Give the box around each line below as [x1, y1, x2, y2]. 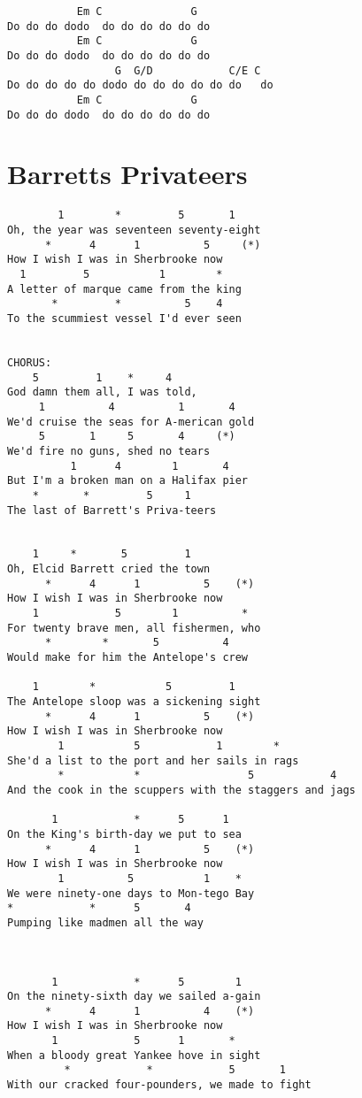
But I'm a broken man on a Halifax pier [7, 474, 249, 488]
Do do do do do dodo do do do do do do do [7, 79, 273, 92]
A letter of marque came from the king [7, 282, 242, 296]
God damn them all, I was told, [7, 386, 197, 399]
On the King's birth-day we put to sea [7, 827, 242, 841]
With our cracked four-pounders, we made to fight [7, 1079, 312, 1092]
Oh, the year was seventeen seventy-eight [7, 224, 261, 237]
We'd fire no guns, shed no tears [7, 444, 211, 457]
